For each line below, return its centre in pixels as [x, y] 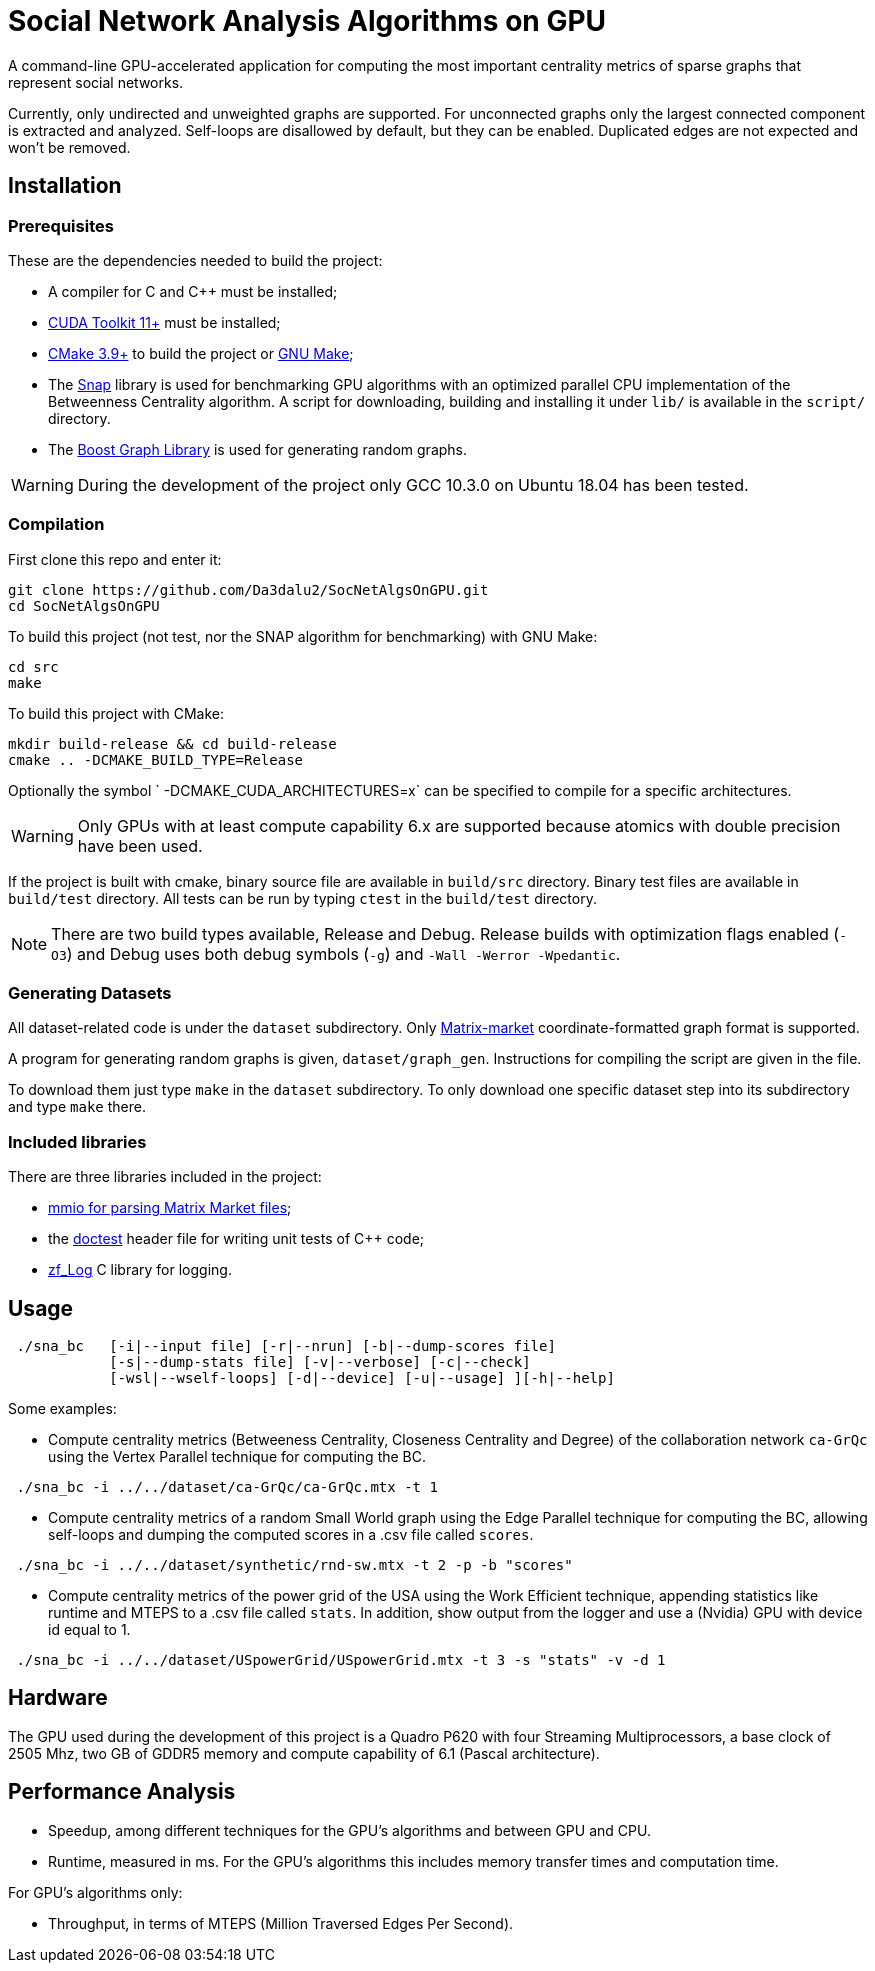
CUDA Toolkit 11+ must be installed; [164, 322]
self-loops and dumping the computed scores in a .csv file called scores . [291, 1535]
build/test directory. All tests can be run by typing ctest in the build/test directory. [302, 898]
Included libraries [77, 1141]
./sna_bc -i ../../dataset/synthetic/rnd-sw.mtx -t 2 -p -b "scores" [294, 1565]
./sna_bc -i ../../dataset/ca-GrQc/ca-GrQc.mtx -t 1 [227, 1487]
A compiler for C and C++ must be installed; [193, 291]
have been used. [140, 845]
